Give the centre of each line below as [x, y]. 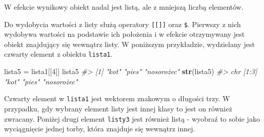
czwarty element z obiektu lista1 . [58, 54]
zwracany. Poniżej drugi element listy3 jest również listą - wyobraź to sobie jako [132, 118]
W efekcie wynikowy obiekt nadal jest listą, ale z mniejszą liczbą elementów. [124, 7]
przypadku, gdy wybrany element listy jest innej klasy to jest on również [118, 108]
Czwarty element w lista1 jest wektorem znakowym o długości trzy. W [117, 98]
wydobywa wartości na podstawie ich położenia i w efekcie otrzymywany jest [125, 34]
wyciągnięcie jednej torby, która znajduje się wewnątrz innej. [100, 129]
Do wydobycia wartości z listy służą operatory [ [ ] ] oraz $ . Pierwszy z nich [123, 24]
